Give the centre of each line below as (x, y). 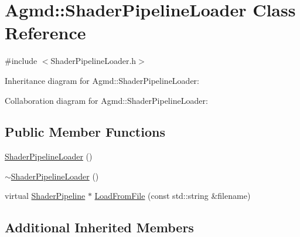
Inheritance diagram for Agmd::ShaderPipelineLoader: (102, 80)
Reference (45, 33)
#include (21, 61)
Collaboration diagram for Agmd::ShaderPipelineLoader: (106, 100)
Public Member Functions (85, 132)
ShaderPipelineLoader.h (93, 61)
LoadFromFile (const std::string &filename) (173, 196)
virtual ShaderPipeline (45, 196)
